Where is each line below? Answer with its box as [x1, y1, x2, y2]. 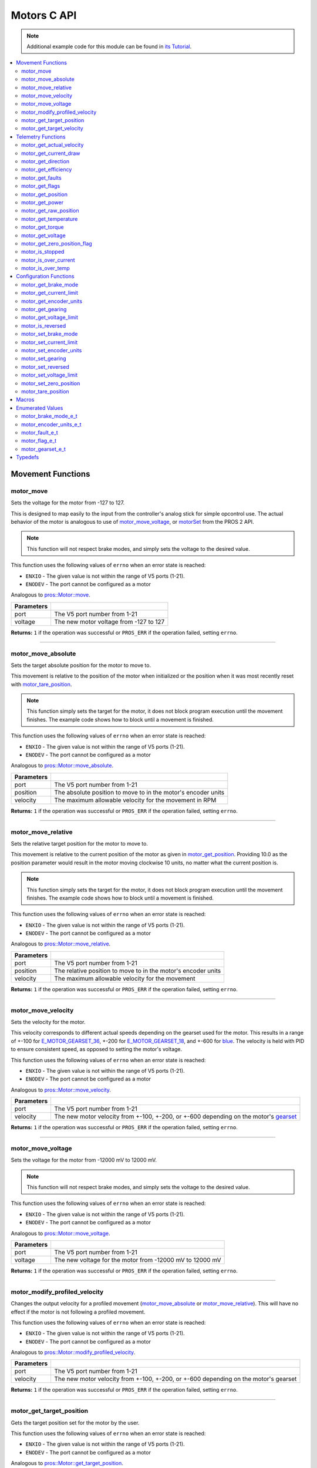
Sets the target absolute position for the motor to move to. [11, 661, 151, 669]
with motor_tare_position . [11, 681, 72, 688]
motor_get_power [21, 198, 64, 206]
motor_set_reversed [21, 363, 70, 370]
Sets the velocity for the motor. [11, 1018, 86, 1025]
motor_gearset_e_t [21, 445, 66, 452]
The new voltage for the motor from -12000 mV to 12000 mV [54, 1255, 221, 1264]
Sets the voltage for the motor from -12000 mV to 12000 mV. [11, 1157, 157, 1164]
